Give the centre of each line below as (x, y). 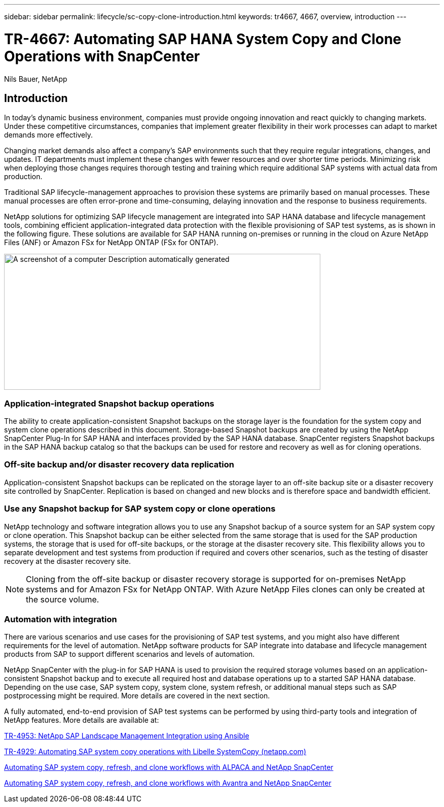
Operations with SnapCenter (102, 56)
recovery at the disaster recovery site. (67, 561)
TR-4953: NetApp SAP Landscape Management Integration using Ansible (127, 736)
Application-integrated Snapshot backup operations (109, 403)
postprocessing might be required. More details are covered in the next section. (137, 696)
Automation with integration (61, 619)
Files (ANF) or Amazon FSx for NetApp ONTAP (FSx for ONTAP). (111, 243)
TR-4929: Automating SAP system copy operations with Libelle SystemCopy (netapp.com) (155, 752)
